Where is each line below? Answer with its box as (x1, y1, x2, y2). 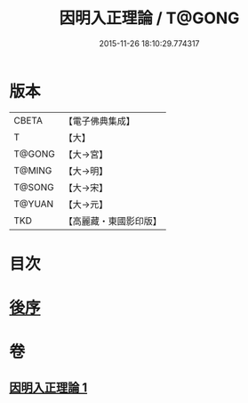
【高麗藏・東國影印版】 (63, 214, 162, 227)
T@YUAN (13, 197, 54, 210)
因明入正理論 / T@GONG (59, 8, 240, 28)
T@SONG (13, 181, 55, 193)
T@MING (13, 164, 52, 176)
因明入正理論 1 (9, 380, 88, 395)
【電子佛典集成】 (63, 115, 135, 127)
